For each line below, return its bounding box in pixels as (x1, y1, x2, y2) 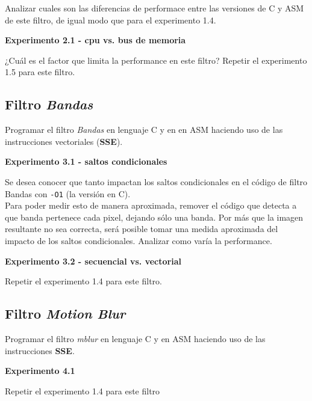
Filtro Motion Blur (5, 304, 126, 323)
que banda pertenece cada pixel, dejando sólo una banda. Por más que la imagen (5, 210, 304, 223)
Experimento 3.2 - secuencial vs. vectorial (5, 254, 181, 267)
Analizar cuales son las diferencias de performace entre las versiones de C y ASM (5, 2, 304, 14)
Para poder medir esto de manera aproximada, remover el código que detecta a (5, 199, 297, 212)
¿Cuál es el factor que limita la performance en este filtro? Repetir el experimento (5, 54, 307, 66)
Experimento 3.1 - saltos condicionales (5, 155, 167, 168)
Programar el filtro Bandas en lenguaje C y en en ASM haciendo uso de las (5, 123, 283, 136)
